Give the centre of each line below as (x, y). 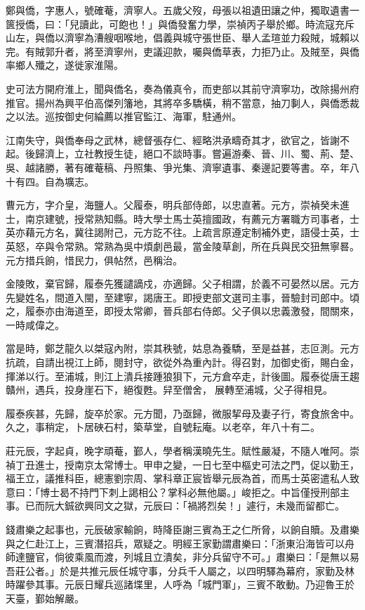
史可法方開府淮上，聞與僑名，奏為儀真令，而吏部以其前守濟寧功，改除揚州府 (182, 88)
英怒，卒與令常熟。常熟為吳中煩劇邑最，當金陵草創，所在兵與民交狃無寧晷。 (182, 246)
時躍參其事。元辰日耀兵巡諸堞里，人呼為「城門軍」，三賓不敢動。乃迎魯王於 (180, 584)
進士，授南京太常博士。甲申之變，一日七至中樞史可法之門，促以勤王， (197, 464)
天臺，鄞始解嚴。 (45, 598)
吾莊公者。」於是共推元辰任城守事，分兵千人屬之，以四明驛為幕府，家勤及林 (180, 570)
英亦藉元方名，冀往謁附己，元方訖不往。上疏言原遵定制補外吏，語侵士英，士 (182, 232)
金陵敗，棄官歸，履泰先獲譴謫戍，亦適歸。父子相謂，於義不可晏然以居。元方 (182, 284)
